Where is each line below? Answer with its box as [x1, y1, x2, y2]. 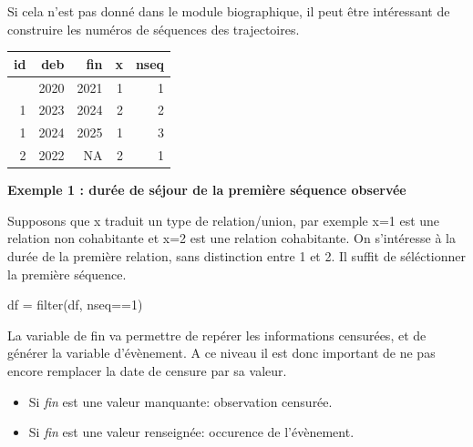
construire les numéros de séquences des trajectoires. [7, 19, 300, 38]
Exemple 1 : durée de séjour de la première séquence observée [7, 180, 406, 199]
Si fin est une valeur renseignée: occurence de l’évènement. [28, 422, 355, 442]
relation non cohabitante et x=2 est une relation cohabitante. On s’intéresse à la [7, 229, 456, 248]
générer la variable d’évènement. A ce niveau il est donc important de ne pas [7, 343, 436, 362]
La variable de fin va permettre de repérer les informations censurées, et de [7, 325, 427, 344]
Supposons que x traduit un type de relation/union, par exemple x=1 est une [7, 210, 440, 229]
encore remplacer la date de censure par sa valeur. [7, 361, 287, 380]
